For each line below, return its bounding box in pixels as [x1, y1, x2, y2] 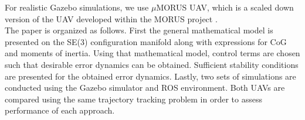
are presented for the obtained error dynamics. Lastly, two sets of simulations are [5, 70, 296, 82]
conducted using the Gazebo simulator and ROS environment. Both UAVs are [5, 81, 285, 94]
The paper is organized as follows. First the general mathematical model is [5, 24, 273, 36]
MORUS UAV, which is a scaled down [156, 1, 294, 13]
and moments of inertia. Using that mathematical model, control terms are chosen [5, 47, 300, 59]
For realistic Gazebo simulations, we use [5, 1, 149, 13]
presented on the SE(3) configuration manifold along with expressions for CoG [5, 35, 287, 47]
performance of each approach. [5, 104, 115, 116]
